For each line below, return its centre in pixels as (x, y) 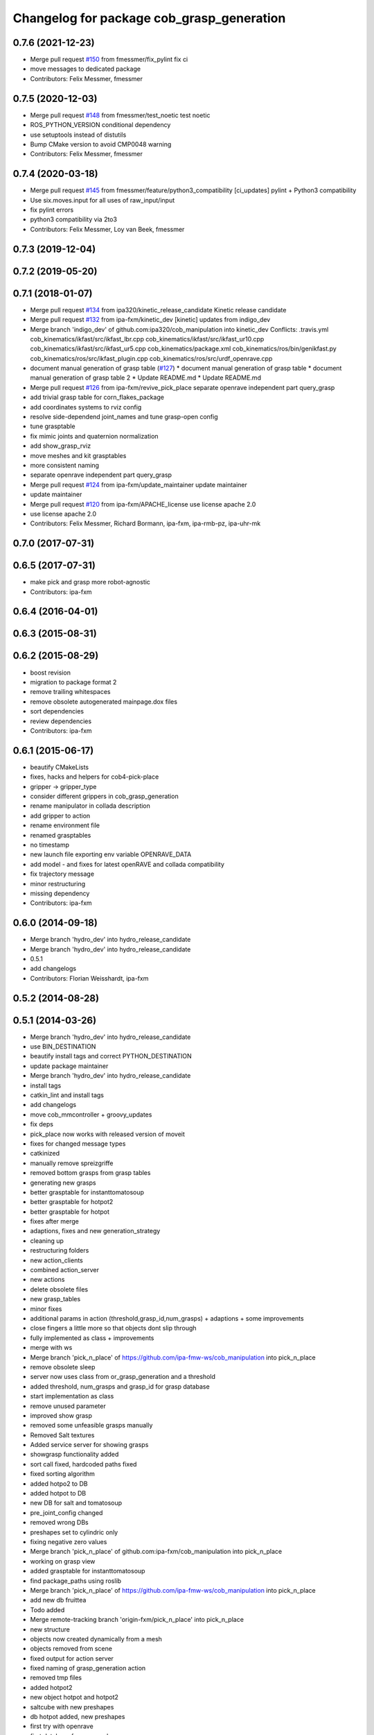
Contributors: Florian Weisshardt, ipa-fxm (89, 978)
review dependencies (61, 721)
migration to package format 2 (73, 682)
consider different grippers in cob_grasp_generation (105, 796)
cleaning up (47, 1241)
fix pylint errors (52, 210)
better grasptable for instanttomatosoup (87, 1192)
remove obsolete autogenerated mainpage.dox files (104, 702)
